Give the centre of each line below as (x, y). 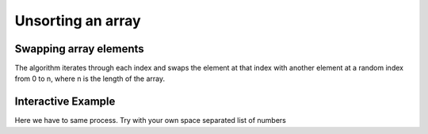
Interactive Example (65, 102)
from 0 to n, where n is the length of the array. (90, 78)
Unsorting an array (78, 21)
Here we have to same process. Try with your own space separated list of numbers (151, 121)
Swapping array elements (79, 49)
